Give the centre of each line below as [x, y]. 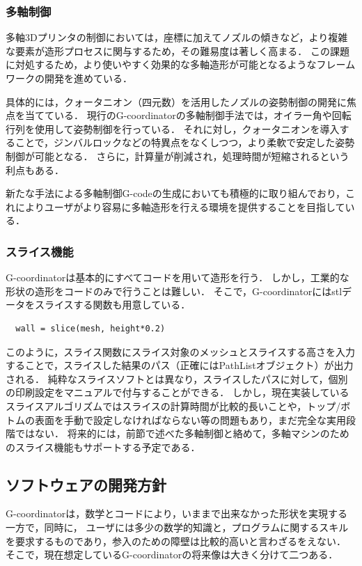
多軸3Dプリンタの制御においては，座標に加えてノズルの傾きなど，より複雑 [177, 37]
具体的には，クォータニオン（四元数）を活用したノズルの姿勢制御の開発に [176, 101]
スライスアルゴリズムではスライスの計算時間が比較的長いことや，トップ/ [173, 406]
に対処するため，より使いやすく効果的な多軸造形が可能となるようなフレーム [181, 64]
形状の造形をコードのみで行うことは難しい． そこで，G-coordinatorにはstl [174, 291]
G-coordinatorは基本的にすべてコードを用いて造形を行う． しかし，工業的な [178, 277]
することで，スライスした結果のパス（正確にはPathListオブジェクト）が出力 [180, 365]
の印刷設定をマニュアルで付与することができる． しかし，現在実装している [178, 392]
